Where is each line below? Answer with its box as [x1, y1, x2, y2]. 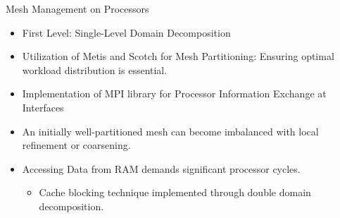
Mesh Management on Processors [6, 1, 149, 16]
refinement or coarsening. [22, 138, 131, 152]
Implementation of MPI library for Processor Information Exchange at [22, 86, 327, 101]
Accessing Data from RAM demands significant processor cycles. [22, 161, 301, 176]
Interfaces [22, 99, 64, 114]
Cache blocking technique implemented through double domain [39, 185, 311, 200]
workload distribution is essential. [22, 62, 168, 77]
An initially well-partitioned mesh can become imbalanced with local [22, 123, 319, 138]
